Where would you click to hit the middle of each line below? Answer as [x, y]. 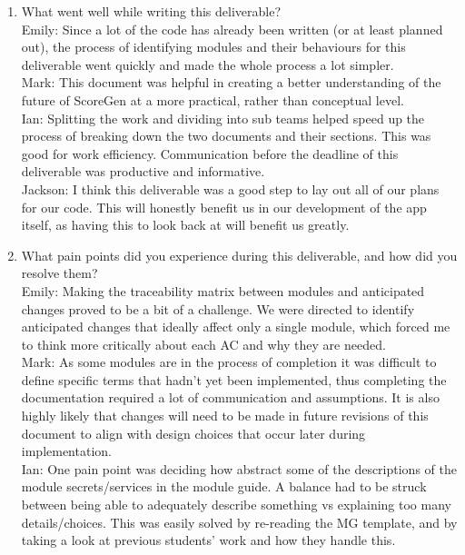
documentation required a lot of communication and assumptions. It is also [230, 397]
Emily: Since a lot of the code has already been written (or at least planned [232, 29]
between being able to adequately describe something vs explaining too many [236, 505]
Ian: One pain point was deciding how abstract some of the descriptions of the [239, 468]
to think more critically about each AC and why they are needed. [203, 344]
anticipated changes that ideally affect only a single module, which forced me [236, 327]
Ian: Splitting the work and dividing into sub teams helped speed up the [223, 118]
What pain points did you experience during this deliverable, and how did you [239, 255]
